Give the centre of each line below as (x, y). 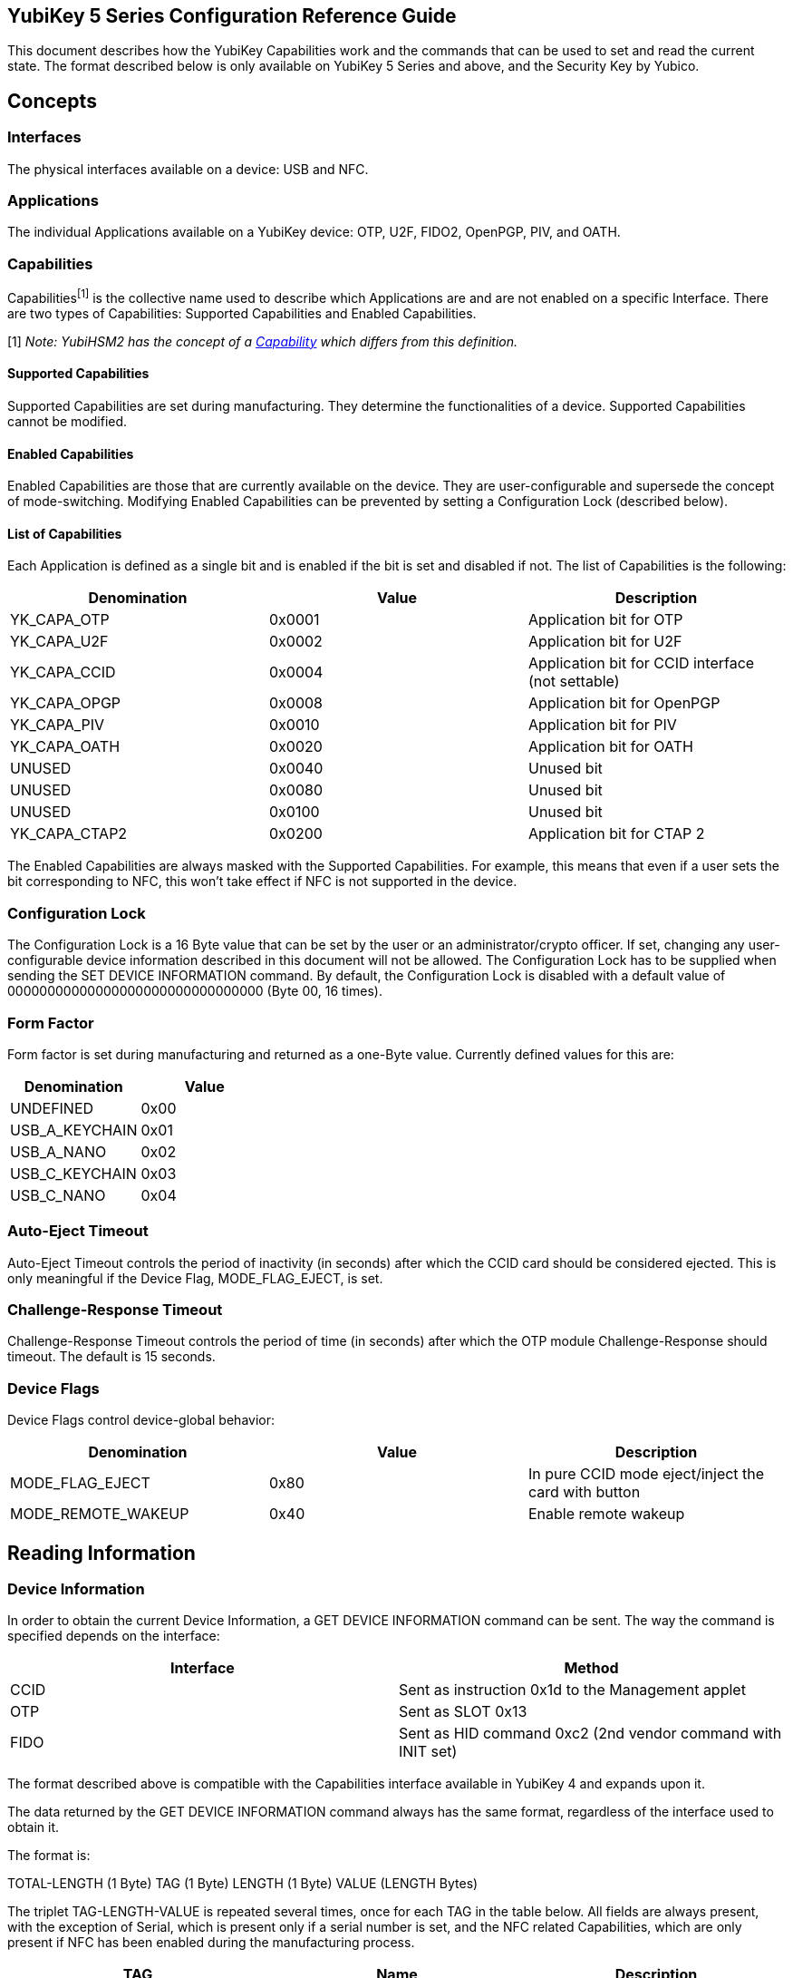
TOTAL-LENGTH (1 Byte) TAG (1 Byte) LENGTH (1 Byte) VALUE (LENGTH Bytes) (243, 1884)
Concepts (52, 101)
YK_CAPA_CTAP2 (69, 834)
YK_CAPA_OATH (65, 747)
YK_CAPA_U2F (59, 642)
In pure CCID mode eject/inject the (646, 1474)
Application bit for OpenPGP (624, 703)
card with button (584, 1492)
